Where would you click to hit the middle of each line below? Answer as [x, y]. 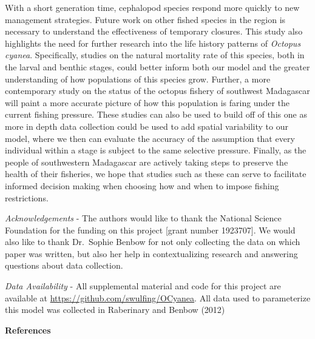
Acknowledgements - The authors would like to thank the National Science [143, 218]
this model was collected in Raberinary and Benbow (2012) [115, 310]
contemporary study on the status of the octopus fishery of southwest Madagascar [157, 91]
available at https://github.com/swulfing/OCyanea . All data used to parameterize [158, 297]
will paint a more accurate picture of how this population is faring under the [147, 102]
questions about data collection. [64, 265]
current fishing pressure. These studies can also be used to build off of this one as [156, 114]
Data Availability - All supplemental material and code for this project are [143, 286]
